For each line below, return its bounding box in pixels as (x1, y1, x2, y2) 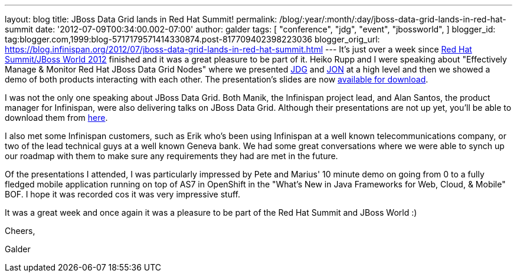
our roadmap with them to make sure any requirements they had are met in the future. (5, 151, 338, 161)
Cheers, (5, 226, 35, 236)
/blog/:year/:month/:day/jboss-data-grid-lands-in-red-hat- (279, 14, 506, 24)
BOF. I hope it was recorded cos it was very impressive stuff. (5, 189, 241, 199)
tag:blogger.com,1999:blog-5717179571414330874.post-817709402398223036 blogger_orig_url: (5, 34, 380, 44)
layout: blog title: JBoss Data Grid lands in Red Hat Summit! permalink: (5, 14, 277, 24)
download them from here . (5, 113, 108, 123)
